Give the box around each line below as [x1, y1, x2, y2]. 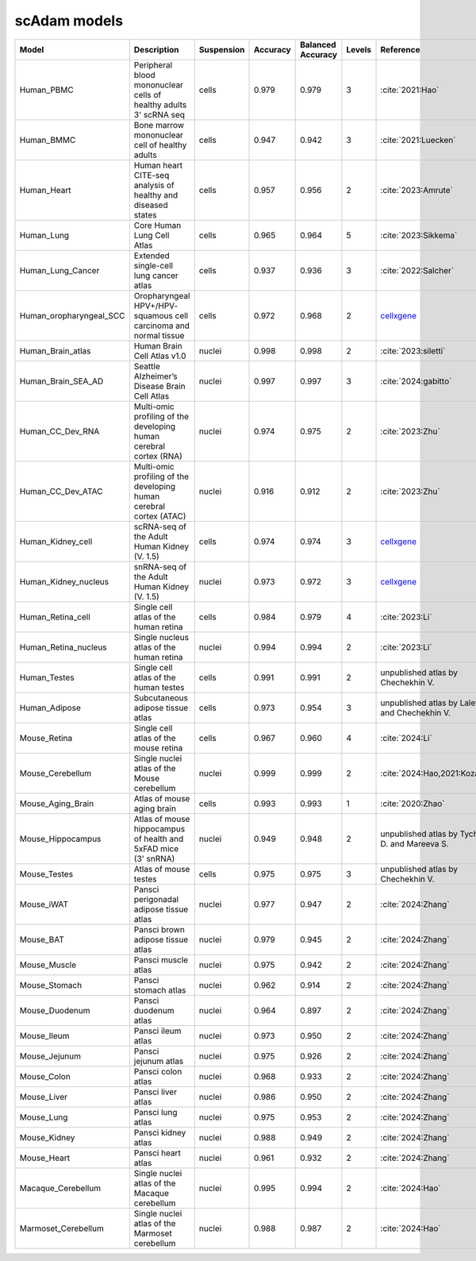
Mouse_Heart [19, 1152, 71, 1163]
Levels [346, 44, 372, 55]
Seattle [133, 361, 160, 372]
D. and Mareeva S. [380, 838, 449, 849]
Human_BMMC [19, 134, 76, 145]
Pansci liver [133, 1086, 178, 1097]
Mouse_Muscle [19, 959, 77, 970]
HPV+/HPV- [133, 300, 178, 311]
